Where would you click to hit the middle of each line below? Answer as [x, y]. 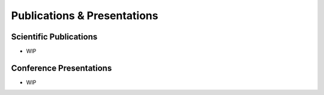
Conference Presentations [61, 68]
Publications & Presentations [85, 16]
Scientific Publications [54, 37]
